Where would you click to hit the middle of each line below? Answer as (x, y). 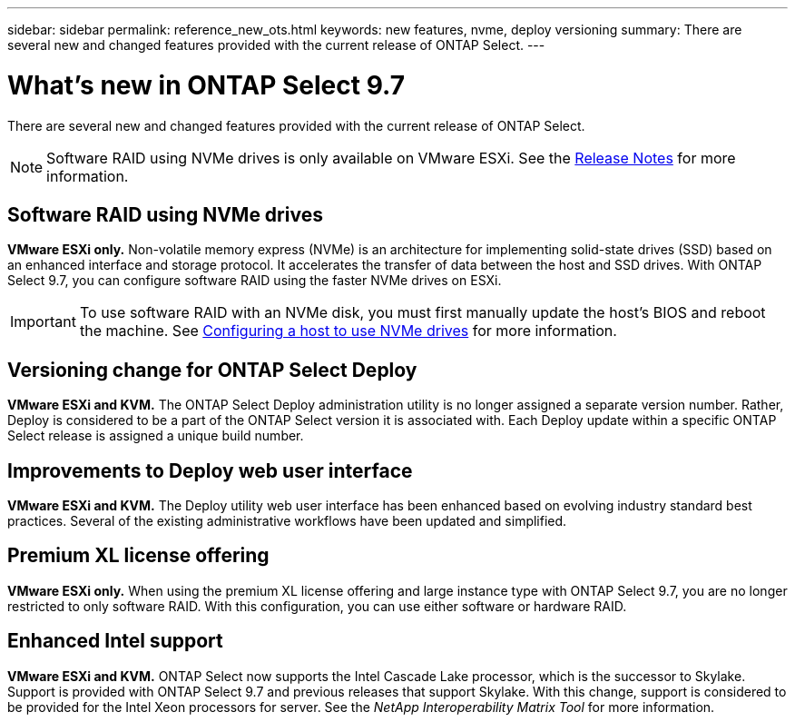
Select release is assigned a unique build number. (156, 436)
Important (43, 322)
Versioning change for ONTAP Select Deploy (212, 370)
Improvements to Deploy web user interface (210, 470)
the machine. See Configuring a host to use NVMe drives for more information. (348, 331)
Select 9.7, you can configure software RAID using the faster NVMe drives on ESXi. (255, 281)
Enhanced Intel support (115, 641)
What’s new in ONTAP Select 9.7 (206, 85)
